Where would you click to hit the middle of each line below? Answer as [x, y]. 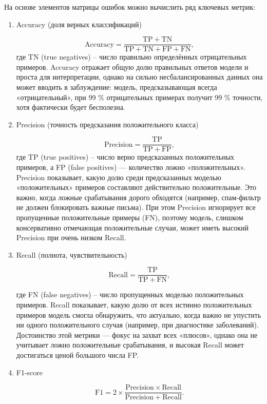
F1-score [30, 372]
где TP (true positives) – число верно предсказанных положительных [125, 157]
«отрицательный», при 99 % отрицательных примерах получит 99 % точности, [139, 97]
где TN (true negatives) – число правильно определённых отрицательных [131, 57]
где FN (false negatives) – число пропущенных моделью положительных [130, 294]
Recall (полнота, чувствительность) [72, 254]
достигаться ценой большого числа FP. [78, 355]
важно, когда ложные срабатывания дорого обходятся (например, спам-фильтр [138, 197]
